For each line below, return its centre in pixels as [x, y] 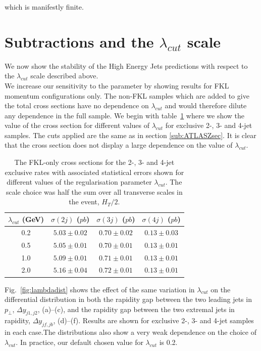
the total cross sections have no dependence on [77, 105]
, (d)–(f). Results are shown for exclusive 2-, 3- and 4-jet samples [153, 320]
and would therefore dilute [206, 105]
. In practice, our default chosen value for [80, 342]
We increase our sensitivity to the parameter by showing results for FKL [117, 85]
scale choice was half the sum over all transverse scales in [94, 191]
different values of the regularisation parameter [79, 182]
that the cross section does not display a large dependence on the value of [119, 145]
